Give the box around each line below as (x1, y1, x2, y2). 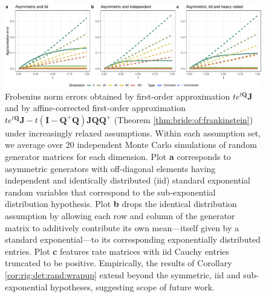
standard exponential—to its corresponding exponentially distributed (5, 233, 261, 246)
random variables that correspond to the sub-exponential (5, 185, 216, 198)
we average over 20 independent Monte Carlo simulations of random (5, 138, 257, 151)
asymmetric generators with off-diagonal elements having (5, 162, 216, 174)
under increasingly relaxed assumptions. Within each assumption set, (5, 126, 261, 139)
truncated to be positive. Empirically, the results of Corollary (5, 257, 232, 269)
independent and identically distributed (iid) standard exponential (5, 174, 250, 187)
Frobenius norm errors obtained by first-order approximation (5, 89, 230, 102)
